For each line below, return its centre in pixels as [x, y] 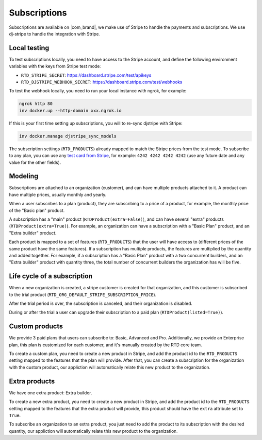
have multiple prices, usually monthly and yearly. [58, 194]
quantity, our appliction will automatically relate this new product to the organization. [93, 431]
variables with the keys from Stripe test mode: [55, 66]
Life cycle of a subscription [51, 276]
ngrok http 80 [36, 104]
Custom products [36, 326]
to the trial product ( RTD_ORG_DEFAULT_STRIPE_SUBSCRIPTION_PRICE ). [83, 295]
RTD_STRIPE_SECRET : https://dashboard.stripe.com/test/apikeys [86, 75]
